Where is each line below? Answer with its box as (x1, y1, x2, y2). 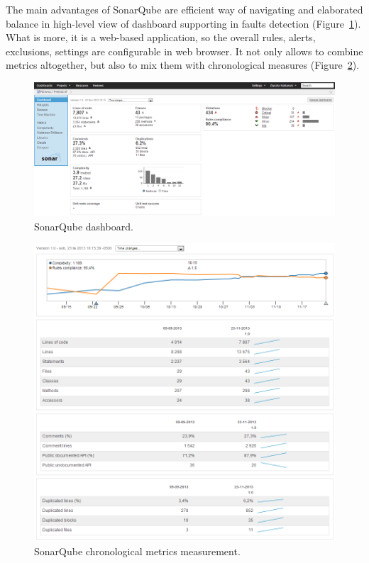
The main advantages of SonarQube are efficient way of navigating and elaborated (6, 2, 363, 16)
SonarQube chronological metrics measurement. (34, 544, 241, 559)
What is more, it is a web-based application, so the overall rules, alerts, (6, 30, 316, 45)
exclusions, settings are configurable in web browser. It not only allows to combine (6, 43, 363, 58)
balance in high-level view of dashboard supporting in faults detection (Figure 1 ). (6, 16, 361, 30)
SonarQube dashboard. (34, 218, 133, 233)
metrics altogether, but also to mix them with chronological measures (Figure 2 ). (6, 57, 360, 72)
